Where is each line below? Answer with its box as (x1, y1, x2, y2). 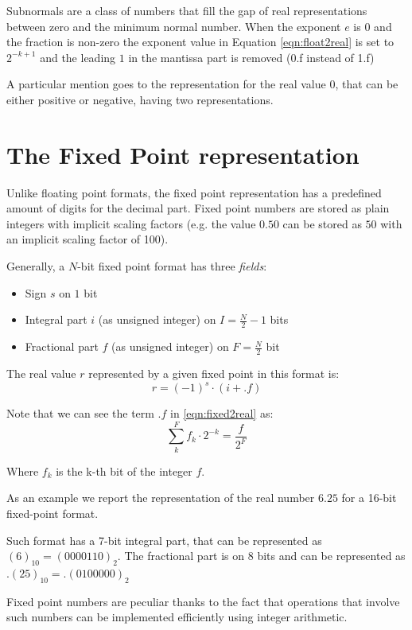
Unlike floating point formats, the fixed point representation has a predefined (6, 184, 382, 200)
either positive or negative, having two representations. (6, 91, 274, 107)
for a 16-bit (341, 489, 397, 506)
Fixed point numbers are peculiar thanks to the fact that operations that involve (6, 593, 400, 609)
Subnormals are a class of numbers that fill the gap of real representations (6, 2, 367, 18)
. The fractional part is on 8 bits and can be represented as (117, 547, 406, 564)
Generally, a (6, 258, 65, 274)
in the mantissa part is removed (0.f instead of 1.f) (128, 49, 375, 65)
